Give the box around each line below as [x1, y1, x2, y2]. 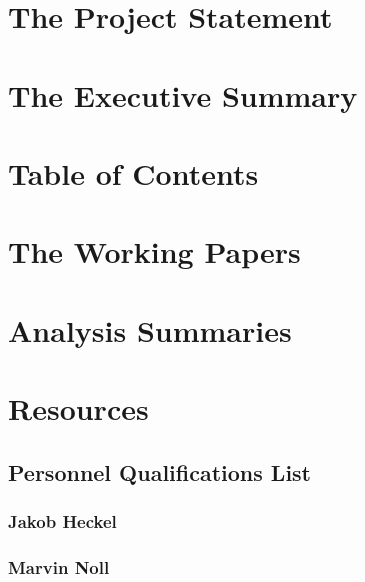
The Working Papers [8, 231, 301, 272]
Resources [8, 388, 149, 429]
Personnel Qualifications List [8, 456, 312, 487]
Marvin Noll [8, 554, 110, 579]
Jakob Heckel [8, 508, 117, 533]
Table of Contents [8, 152, 259, 193]
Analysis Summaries [8, 309, 292, 350]
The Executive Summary [8, 74, 358, 115]
